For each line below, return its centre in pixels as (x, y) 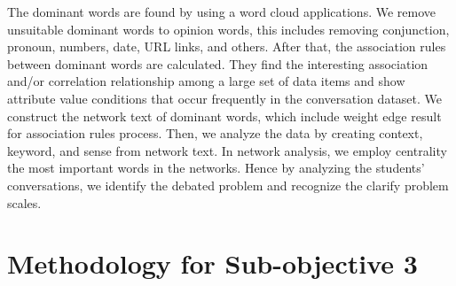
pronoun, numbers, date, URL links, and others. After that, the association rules (227, 46)
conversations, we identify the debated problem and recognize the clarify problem (228, 185)
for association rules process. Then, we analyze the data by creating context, (215, 133)
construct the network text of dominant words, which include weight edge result (224, 116)
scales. (24, 202)
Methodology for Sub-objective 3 (212, 263)
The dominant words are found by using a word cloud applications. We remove (222, 12)
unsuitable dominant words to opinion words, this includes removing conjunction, (228, 29)
